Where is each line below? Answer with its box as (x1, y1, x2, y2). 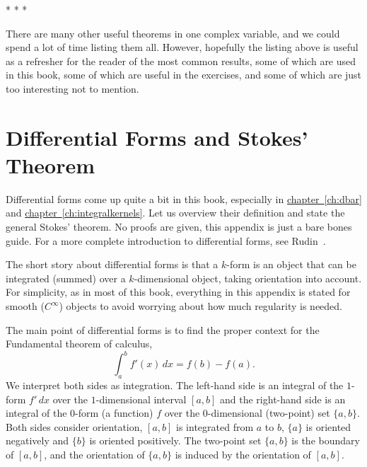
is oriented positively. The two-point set (89, 433, 262, 448)
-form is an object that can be (226, 257, 356, 272)
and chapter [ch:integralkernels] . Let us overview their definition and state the (6, 205, 345, 220)
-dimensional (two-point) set (207, 405, 330, 420)
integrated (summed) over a (6, 270, 126, 285)
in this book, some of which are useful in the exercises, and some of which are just (6, 67, 362, 82)
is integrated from (176, 419, 254, 434)
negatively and (6, 433, 69, 448)
